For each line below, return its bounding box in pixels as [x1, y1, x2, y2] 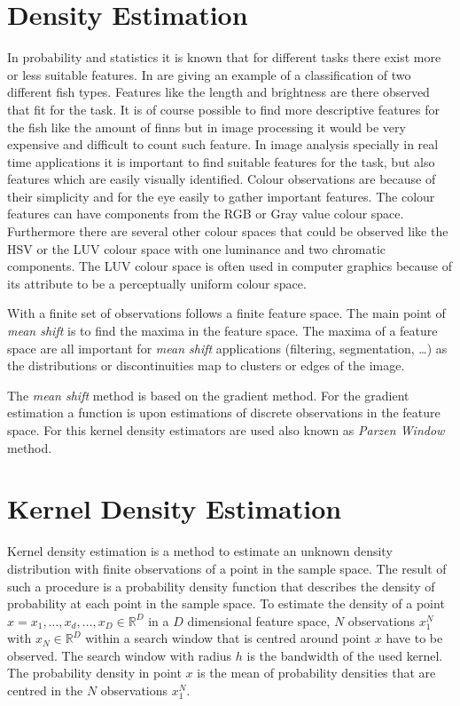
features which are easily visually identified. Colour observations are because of [7, 170, 436, 188]
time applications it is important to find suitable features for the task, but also [7, 152, 435, 171]
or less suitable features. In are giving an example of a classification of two [7, 65, 411, 83]
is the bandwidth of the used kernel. [246, 646, 443, 664]
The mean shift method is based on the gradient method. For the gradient [7, 385, 409, 404]
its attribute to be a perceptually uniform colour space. [7, 274, 307, 292]
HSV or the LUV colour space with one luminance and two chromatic [7, 239, 386, 258]
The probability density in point [7, 663, 182, 682]
